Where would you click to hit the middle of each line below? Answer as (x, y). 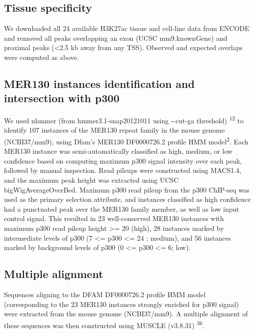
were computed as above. (41, 57)
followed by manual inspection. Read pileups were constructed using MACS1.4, (123, 170)
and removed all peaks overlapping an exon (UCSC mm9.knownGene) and (116, 38)
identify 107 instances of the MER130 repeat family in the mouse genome (115, 130)
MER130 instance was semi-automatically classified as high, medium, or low (118, 151)
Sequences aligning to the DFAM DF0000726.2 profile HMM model (105, 294)
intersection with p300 (62, 98)
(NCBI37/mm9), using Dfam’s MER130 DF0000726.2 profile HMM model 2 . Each (126, 141)
